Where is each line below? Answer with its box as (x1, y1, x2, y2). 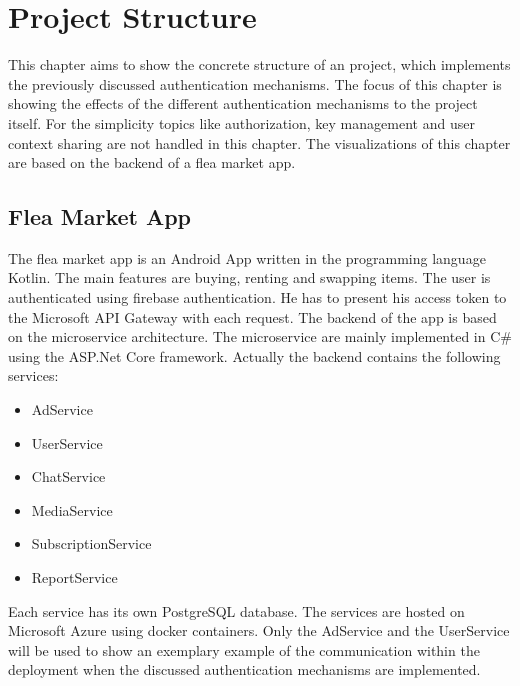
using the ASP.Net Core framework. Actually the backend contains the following (8, 345, 501, 366)
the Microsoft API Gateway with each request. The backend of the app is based (8, 306, 497, 327)
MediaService (31, 499, 113, 520)
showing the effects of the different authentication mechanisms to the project (8, 93, 478, 114)
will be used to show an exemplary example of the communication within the (8, 639, 480, 660)
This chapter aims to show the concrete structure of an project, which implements (8, 54, 511, 75)
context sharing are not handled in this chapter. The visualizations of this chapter (8, 132, 511, 153)
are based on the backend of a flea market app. (8, 152, 296, 173)
